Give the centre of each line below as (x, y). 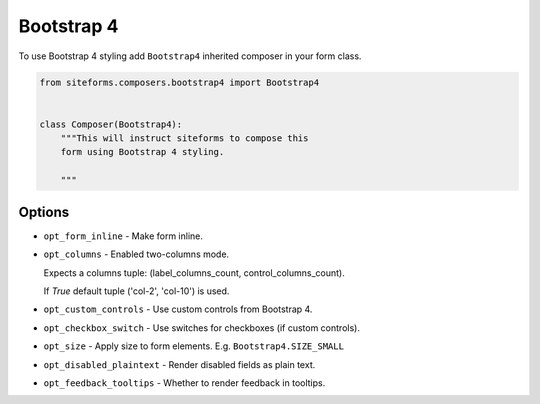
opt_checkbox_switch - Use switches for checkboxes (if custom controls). (201, 327)
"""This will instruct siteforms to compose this (184, 138)
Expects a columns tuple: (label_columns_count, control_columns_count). (194, 272)
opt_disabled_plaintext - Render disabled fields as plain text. (179, 364)
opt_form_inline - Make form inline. (123, 236)
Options (44, 211)
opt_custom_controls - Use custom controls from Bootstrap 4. (178, 309)
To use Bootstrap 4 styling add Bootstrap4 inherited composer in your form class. (190, 56)
